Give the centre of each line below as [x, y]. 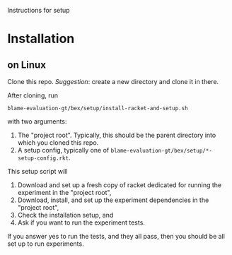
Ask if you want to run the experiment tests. [81, 223]
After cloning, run [33, 95]
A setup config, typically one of [63, 150]
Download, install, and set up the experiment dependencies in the [113, 200]
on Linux [27, 65]
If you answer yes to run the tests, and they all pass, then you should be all [116, 236]
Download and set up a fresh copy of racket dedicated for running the [120, 185]
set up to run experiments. [46, 244]
